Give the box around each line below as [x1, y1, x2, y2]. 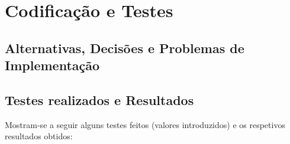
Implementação [5, 56, 100, 74]
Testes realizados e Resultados [5, 90, 194, 109]
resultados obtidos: [5, 130, 73, 142]
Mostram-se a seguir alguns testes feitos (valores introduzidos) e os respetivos [5, 118, 285, 130]
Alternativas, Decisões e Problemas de [5, 38, 244, 57]
